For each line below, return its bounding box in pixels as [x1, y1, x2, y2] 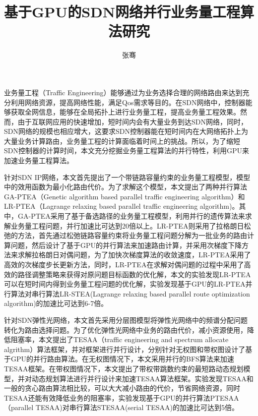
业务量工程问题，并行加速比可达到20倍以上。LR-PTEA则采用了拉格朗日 [10, 220, 244, 231]
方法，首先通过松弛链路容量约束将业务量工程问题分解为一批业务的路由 [17, 230, 247, 240]
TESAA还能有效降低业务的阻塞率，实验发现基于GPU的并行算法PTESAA [4, 392, 239, 403]
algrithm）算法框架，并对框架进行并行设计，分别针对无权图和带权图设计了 [4, 344, 246, 354]
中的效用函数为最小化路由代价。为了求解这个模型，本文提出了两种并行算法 [4, 181, 247, 192]
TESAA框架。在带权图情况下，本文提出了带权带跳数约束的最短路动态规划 [4, 363, 244, 373]
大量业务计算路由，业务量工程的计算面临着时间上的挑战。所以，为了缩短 [4, 135, 240, 146]
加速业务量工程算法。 [4, 155, 73, 166]
